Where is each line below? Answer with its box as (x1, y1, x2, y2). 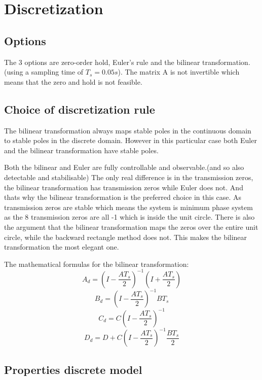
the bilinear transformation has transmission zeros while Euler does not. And (4, 182, 243, 192)
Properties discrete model (4, 361, 142, 377)
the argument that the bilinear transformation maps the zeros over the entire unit (4, 221, 258, 232)
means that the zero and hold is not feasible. (4, 76, 142, 87)
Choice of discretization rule (4, 101, 155, 117)
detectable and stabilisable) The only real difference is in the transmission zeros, (4, 171, 253, 182)
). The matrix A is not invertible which (118, 66, 240, 77)
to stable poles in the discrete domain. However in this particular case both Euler (4, 135, 257, 146)
